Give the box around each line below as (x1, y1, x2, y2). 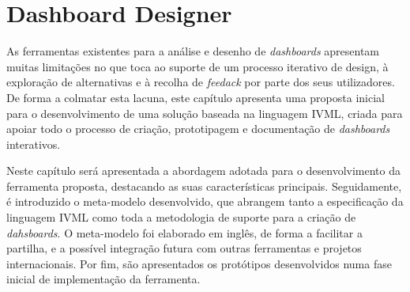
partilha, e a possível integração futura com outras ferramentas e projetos (6, 240, 362, 256)
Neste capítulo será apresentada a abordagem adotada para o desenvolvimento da (6, 162, 401, 179)
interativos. (6, 135, 61, 152)
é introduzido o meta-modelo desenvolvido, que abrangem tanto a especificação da (6, 193, 404, 210)
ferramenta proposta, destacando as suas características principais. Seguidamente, (6, 177, 402, 194)
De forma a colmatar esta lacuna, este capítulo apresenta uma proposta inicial (6, 89, 385, 105)
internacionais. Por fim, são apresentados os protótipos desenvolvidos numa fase (6, 255, 392, 271)
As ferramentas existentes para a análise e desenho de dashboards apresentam (6, 43, 380, 59)
